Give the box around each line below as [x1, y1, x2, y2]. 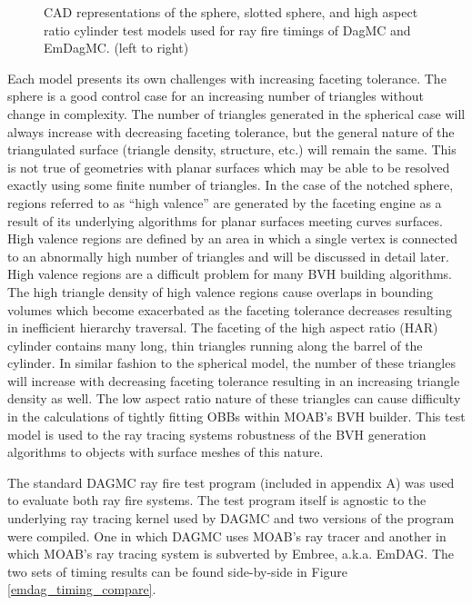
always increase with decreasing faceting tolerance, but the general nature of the [7, 122, 455, 141]
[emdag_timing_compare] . [7, 580, 156, 599]
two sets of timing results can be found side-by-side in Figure [7, 561, 348, 580]
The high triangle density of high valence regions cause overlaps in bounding [7, 282, 433, 301]
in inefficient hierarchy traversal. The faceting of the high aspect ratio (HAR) [7, 318, 438, 337]
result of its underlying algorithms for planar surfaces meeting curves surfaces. [7, 211, 443, 230]
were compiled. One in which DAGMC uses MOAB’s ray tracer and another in [7, 526, 447, 545]
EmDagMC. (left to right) [44, 38, 189, 57]
